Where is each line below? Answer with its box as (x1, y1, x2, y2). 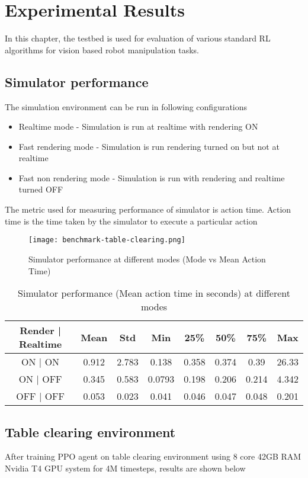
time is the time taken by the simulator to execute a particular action (5, 214, 258, 227)
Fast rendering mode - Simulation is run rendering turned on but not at (18, 140, 280, 152)
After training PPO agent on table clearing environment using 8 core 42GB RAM (5, 450, 301, 463)
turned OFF (18, 183, 63, 195)
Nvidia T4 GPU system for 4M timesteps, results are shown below (5, 461, 246, 474)
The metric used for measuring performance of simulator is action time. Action (5, 203, 291, 216)
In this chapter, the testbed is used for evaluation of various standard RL (5, 32, 271, 44)
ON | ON (21, 355, 60, 369)
